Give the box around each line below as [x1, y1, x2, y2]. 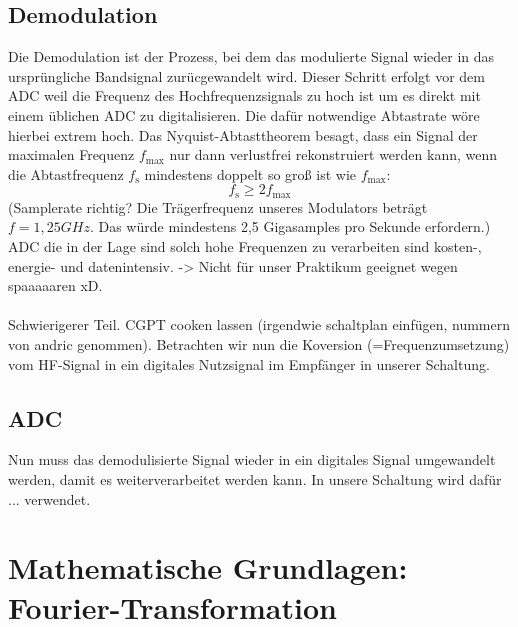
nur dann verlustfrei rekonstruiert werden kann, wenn [169, 144, 498, 165]
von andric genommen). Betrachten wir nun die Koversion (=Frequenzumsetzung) [8, 333, 510, 354]
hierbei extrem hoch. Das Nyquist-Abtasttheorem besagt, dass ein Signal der [8, 124, 478, 145]
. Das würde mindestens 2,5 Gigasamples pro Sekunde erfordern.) [89, 216, 491, 237]
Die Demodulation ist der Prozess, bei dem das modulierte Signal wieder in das [8, 46, 495, 67]
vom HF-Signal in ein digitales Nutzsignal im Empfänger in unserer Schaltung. [8, 353, 490, 374]
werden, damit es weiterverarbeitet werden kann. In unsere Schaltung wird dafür [8, 468, 502, 489]
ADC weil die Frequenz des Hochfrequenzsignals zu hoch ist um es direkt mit [8, 85, 481, 106]
